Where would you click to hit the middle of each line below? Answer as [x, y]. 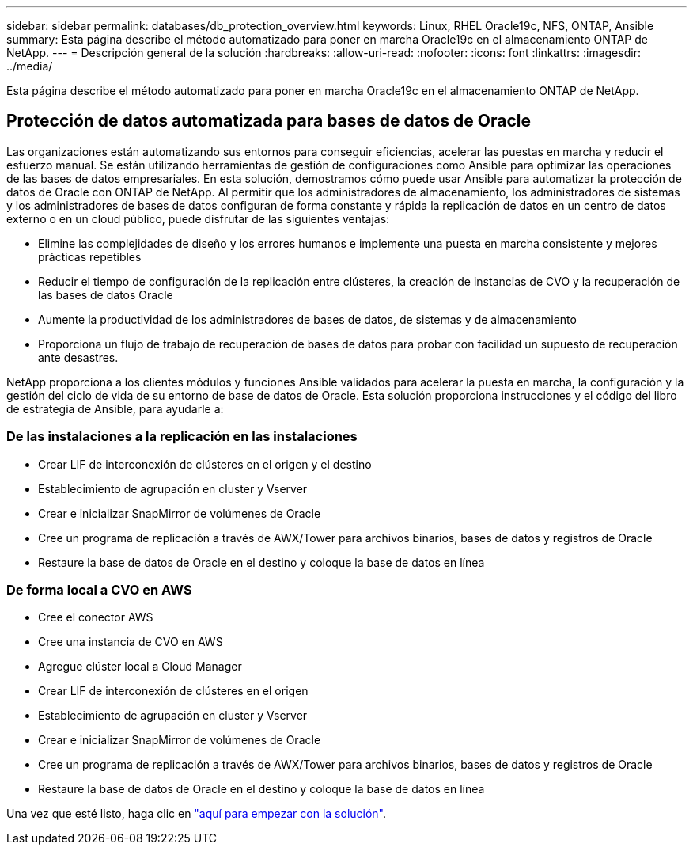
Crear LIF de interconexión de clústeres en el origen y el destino [205, 464]
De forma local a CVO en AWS [99, 589]
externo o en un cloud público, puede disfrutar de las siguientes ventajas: [198, 218]
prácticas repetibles [90, 256]
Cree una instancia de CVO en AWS [131, 642]
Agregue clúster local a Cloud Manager [140, 667]
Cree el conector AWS [96, 617]
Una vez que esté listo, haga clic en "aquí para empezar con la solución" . [197, 814]
